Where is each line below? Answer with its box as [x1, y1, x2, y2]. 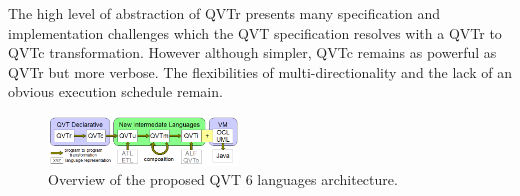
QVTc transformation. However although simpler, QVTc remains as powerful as [8, 42, 497, 63]
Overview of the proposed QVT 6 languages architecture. [48, 169, 398, 190]
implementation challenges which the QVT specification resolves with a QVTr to [8, 22, 502, 43]
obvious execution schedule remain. [8, 81, 223, 102]
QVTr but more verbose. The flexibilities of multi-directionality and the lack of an [8, 61, 512, 82]
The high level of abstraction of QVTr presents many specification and [8, 3, 441, 23]
